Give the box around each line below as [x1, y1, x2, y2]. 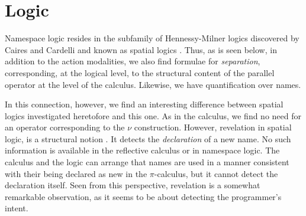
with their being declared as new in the [5, 167, 147, 179]
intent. [5, 202, 28, 214]
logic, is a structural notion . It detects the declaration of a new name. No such [5, 132, 291, 145]
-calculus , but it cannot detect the [154, 167, 278, 179]
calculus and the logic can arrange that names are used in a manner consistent [5, 156, 289, 168]
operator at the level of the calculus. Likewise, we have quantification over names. [5, 78, 301, 90]
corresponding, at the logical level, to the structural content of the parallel [5, 66, 275, 78]
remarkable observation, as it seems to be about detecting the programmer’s [5, 190, 282, 202]
